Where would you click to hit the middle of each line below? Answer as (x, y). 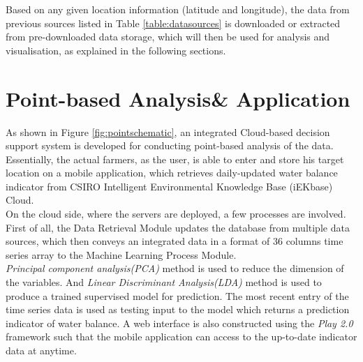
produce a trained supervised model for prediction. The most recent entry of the (177, 295)
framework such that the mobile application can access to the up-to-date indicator (181, 337)
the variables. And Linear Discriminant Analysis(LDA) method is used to (164, 282)
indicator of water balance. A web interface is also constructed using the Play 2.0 (179, 323)
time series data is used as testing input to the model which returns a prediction (178, 309)
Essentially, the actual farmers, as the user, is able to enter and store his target (175, 159)
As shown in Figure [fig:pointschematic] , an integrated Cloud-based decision (168, 131)
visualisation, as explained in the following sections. (116, 50)
